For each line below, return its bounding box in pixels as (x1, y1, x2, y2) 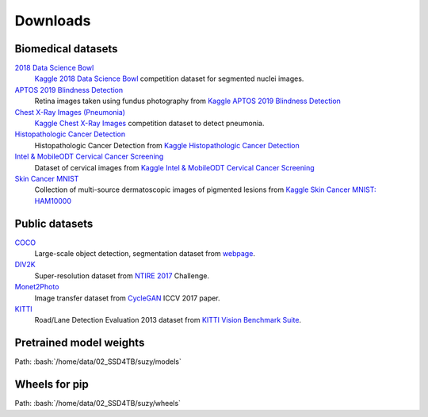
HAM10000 (34, 196, 71, 205)
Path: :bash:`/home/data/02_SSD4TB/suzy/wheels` (14, 399, 182, 408)
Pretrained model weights (14, 336, 145, 350)
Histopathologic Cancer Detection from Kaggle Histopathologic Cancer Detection (34, 140, 300, 150)
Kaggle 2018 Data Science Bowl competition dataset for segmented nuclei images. (34, 74, 304, 83)
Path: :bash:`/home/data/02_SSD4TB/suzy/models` (14, 357, 182, 366)
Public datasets (14, 216, 94, 230)
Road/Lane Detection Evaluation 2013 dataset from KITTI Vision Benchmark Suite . (34, 316, 301, 325)
